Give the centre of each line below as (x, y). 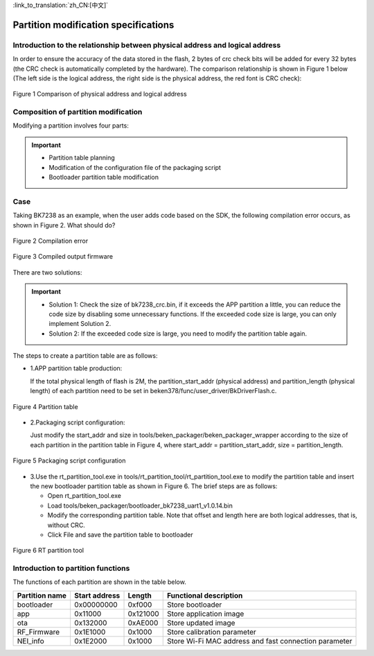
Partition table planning (82, 158)
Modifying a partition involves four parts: (71, 126)
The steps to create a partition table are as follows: (85, 356)
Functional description (205, 595)
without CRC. (66, 525)
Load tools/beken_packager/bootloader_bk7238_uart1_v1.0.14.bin (140, 506)
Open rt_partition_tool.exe (84, 496)
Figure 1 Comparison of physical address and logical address (100, 94)
